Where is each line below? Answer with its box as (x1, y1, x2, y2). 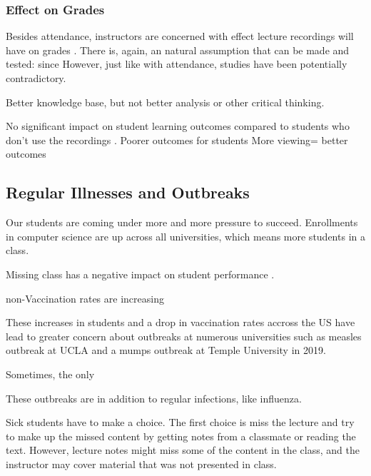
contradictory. (6, 71, 66, 85)
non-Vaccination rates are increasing (6, 290, 164, 305)
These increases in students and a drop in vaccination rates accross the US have (6, 315, 355, 330)
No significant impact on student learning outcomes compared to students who (6, 118, 350, 133)
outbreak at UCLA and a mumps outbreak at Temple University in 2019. (6, 343, 326, 358)
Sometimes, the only (6, 366, 95, 381)
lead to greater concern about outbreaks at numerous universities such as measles (6, 328, 362, 343)
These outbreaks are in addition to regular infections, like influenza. (6, 390, 302, 405)
